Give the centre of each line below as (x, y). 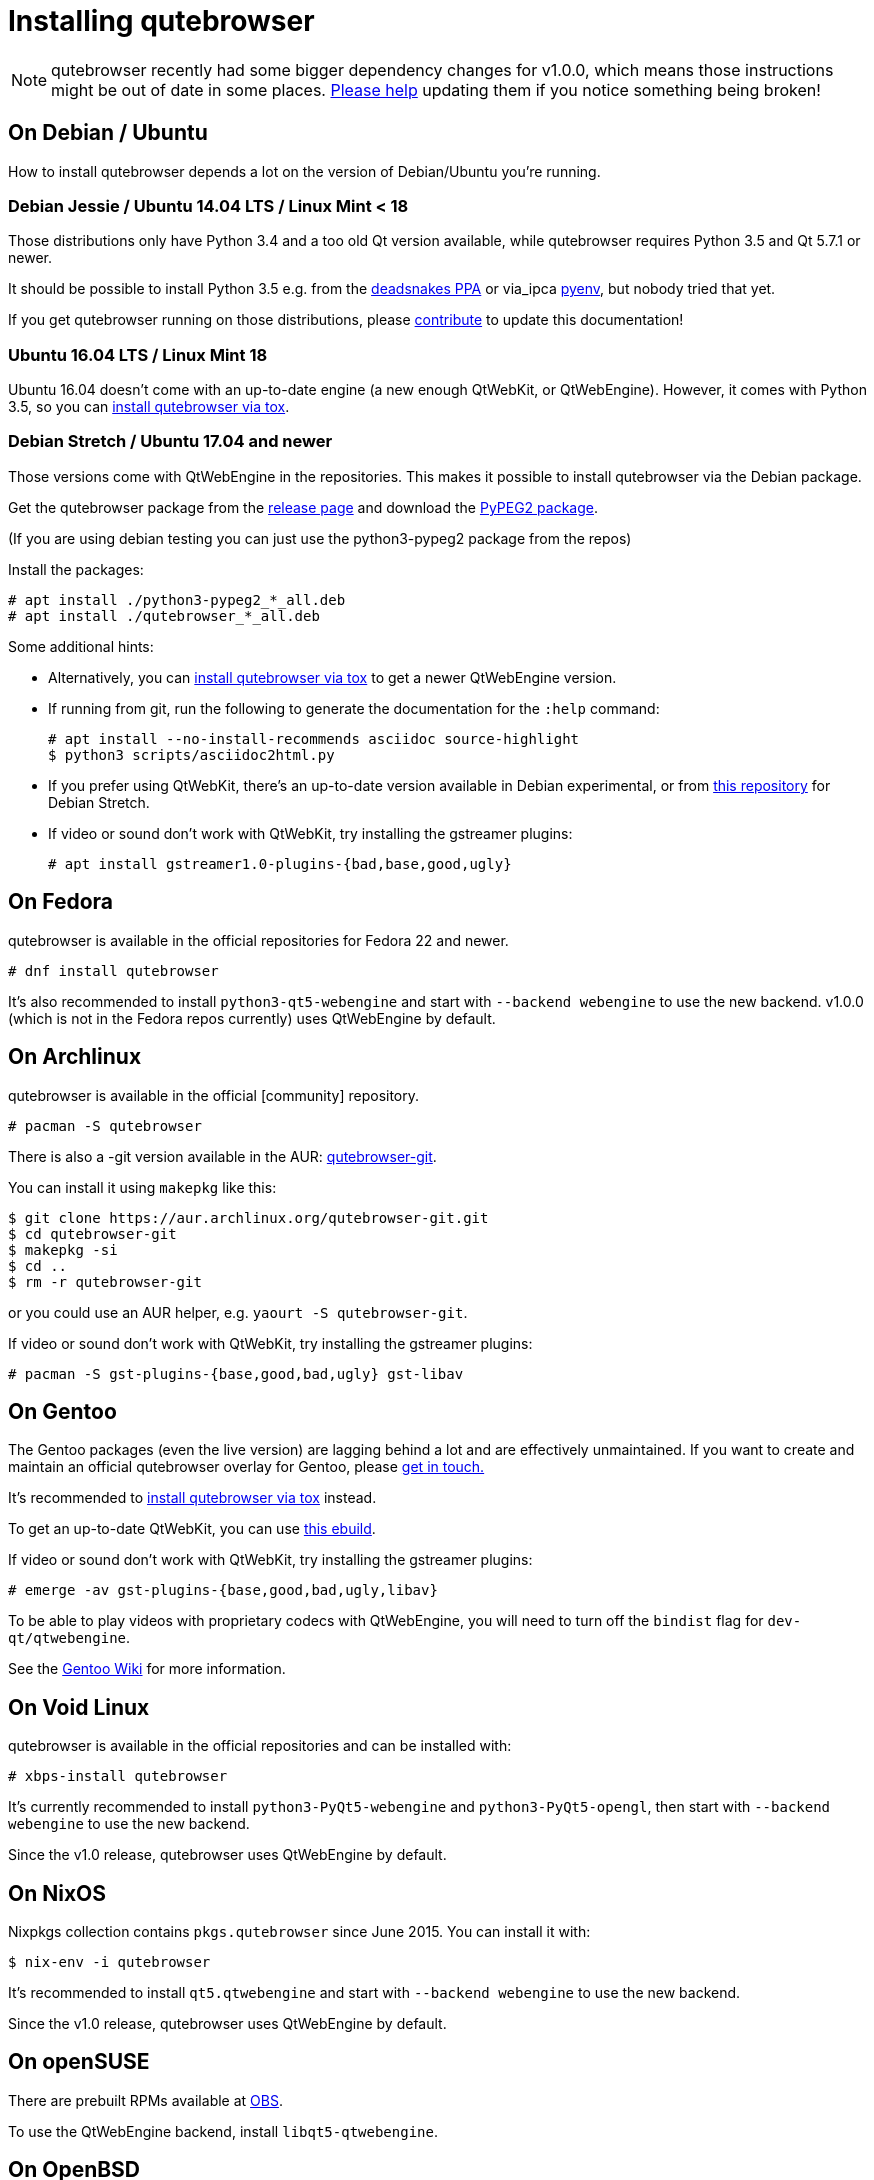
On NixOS (57, 1893)
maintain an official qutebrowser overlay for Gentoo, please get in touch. (246, 1467)
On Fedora (61, 902)
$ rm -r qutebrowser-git (105, 1281)
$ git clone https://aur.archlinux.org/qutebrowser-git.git (248, 1217)
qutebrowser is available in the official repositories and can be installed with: (260, 1746)
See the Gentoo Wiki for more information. (147, 1669)
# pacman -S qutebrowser (105, 1125)
